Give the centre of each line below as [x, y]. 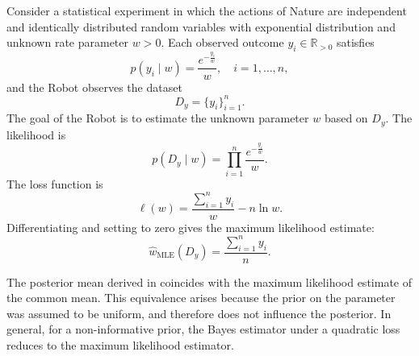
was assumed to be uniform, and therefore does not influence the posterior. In [199, 313]
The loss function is [55, 183]
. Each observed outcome [222, 42]
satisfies [355, 42]
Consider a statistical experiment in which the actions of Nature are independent [207, 10]
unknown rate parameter [68, 42]
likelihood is [36, 134]
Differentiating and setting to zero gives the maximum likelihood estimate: [191, 227]
